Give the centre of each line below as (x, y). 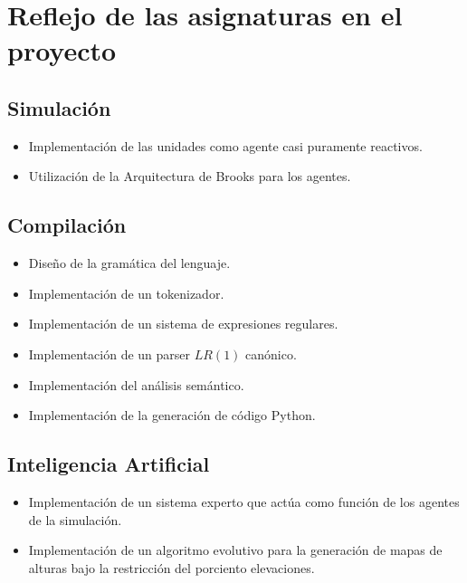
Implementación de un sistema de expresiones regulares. (183, 324)
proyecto (62, 50)
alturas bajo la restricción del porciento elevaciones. (172, 567)
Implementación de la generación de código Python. (172, 415)
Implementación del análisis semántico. (136, 384)
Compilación (67, 225)
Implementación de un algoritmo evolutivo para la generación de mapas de (235, 550)
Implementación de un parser (110, 354)
